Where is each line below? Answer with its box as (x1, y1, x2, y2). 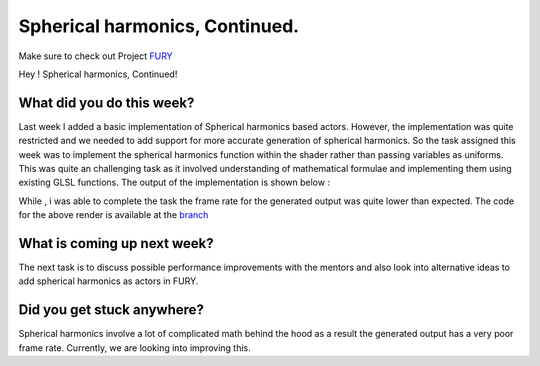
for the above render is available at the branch (18, 209, 209, 221)
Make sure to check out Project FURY (18, 50, 174, 62)
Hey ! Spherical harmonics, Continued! (18, 68, 178, 80)
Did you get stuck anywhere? (18, 301, 205, 319)
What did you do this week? (18, 94, 195, 111)
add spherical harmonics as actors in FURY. (18, 275, 199, 287)
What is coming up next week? (18, 235, 214, 252)
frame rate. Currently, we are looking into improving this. (18, 341, 252, 354)
